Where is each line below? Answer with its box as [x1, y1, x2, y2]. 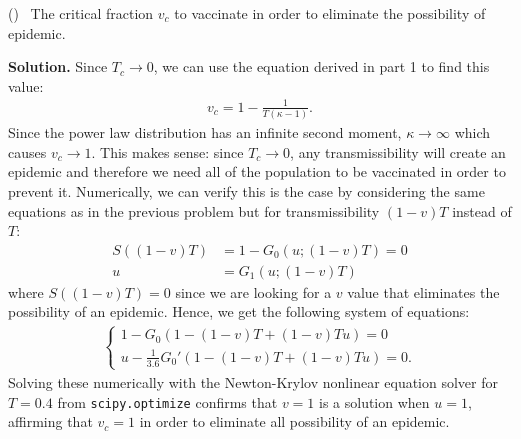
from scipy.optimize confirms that [57, 391, 278, 412]
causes [8, 141, 47, 162]
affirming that [8, 411, 93, 432]
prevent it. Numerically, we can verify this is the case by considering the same [8, 181, 485, 202]
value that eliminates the [347, 281, 500, 302]
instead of [452, 200, 512, 221]
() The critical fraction [8, 3, 154, 23]
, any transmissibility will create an [290, 141, 506, 162]
